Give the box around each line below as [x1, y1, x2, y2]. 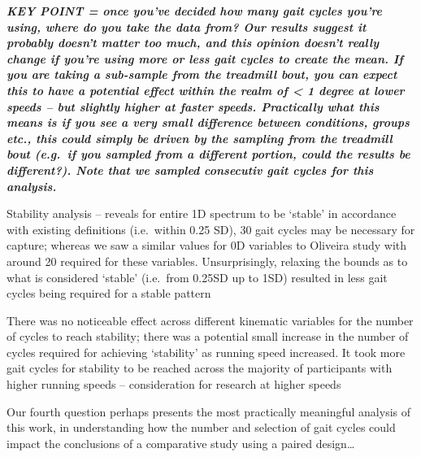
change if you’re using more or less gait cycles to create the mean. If [7, 50, 403, 67]
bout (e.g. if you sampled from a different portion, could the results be [7, 146, 410, 163]
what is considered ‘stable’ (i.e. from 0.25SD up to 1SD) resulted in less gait [7, 268, 388, 285]
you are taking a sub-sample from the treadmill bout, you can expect [7, 66, 397, 83]
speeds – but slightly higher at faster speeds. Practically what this [7, 98, 380, 115]
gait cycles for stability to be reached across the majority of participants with [7, 359, 393, 376]
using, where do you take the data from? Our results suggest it [7, 18, 367, 35]
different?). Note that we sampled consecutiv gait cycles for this [7, 161, 374, 178]
